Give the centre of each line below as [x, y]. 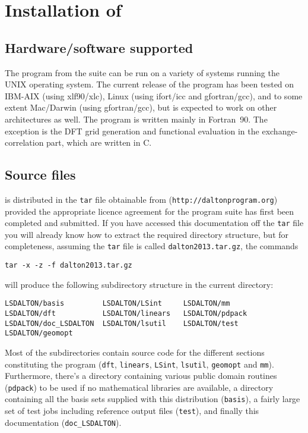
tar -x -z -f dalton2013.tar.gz [69, 266]
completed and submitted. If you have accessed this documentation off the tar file [154, 223]
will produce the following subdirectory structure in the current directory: [139, 284]
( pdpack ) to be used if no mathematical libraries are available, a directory [139, 387]
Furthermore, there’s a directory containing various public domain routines [141, 376]
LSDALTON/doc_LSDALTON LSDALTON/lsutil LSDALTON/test [122, 323]
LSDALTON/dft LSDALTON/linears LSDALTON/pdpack [126, 313]
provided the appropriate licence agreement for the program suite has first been [150, 211]
